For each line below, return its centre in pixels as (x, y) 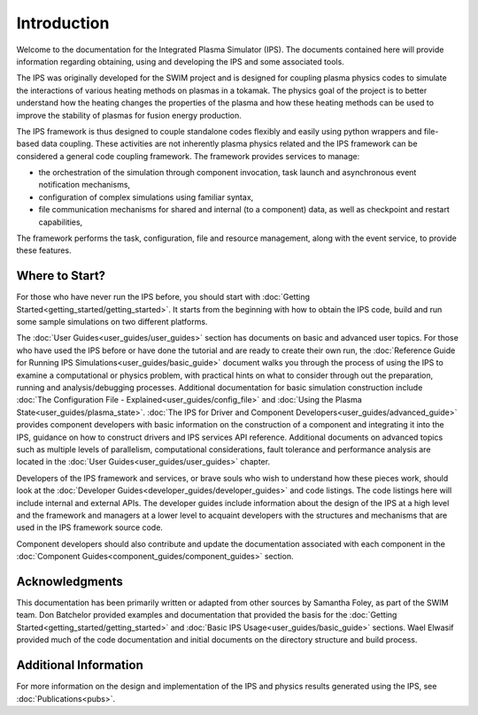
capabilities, (61, 222)
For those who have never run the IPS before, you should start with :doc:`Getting (163, 297)
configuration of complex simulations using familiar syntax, (146, 197)
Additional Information (80, 665)
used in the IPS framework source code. (90, 527)
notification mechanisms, (85, 185)
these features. (44, 250)
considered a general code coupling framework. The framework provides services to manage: (188, 156)
